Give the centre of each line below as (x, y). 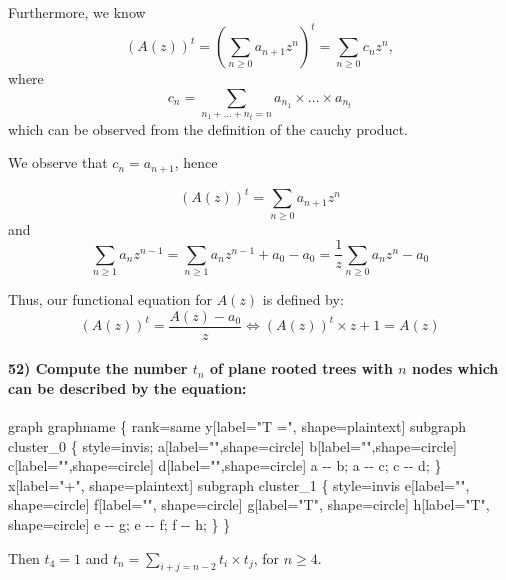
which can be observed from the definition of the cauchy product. (208, 128)
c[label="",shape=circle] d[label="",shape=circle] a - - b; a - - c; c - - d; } (225, 465)
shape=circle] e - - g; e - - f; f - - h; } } (119, 524)
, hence (196, 162)
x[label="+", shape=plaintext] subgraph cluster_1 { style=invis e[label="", (239, 484)
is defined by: (303, 298)
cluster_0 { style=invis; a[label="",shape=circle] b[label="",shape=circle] (232, 445)
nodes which (455, 368)
